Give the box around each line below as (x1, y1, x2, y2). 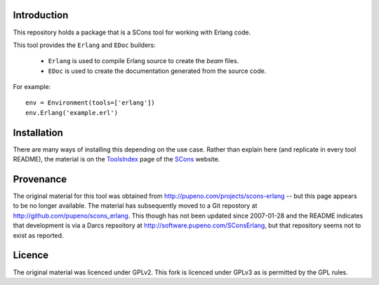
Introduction (13, 9, 69, 21)
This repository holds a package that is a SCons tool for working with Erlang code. (13, 28, 251, 37)
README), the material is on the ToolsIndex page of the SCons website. (13, 155, 220, 164)
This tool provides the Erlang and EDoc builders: (13, 41, 156, 49)
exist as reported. (13, 231, 64, 239)
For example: (13, 83, 51, 91)
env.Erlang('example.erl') (25, 109, 119, 117)
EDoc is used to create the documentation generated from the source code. (48, 67, 267, 75)
